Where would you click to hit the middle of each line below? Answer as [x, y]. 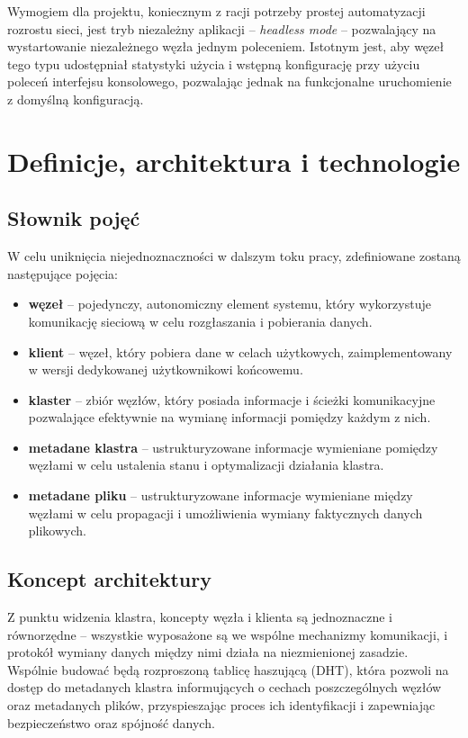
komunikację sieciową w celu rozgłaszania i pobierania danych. [200, 321]
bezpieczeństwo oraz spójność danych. [111, 722]
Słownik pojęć [74, 218]
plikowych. [57, 531]
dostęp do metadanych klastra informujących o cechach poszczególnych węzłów [225, 687]
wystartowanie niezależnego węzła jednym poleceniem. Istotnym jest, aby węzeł [226, 46]
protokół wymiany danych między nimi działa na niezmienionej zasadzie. [208, 652]
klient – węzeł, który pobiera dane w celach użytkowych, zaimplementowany [240, 351]
